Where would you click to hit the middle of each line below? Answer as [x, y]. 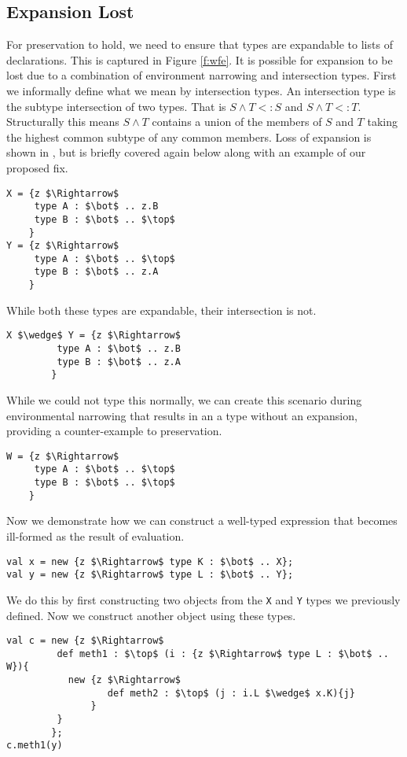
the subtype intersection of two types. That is [116, 106]
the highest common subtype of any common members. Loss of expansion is [189, 137]
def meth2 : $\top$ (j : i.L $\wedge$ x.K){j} [231, 693]
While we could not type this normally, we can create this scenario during [184, 400]
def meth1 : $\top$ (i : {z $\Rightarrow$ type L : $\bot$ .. [223, 654]
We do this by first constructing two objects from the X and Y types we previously [203, 599]
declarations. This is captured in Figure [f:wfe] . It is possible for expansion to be [200, 59]
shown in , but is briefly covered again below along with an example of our [186, 152]
